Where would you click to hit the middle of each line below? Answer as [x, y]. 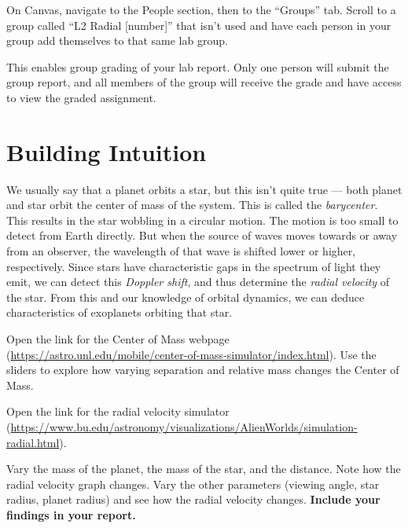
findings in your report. [71, 514]
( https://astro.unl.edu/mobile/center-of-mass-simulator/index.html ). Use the [191, 354]
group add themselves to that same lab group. [117, 40]
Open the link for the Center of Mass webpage [118, 339]
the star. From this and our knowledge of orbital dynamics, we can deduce [186, 297]
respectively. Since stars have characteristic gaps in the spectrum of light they [194, 266]
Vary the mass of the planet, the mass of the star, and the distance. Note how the [204, 469]
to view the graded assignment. [81, 97]
